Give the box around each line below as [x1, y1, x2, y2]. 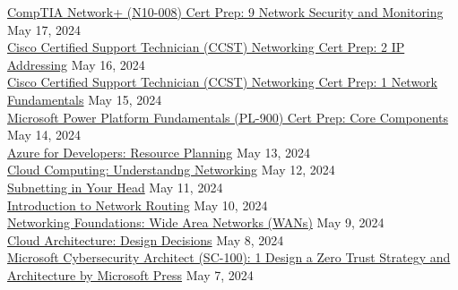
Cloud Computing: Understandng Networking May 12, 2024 [7, 160, 335, 179]
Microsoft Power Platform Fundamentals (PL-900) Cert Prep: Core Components [7, 107, 449, 126]
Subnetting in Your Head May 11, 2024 [7, 177, 223, 196]
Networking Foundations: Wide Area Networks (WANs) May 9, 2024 [7, 213, 385, 232]
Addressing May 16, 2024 [7, 55, 145, 73]
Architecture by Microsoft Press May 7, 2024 [7, 265, 254, 284]
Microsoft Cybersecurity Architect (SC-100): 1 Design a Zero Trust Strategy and [7, 248, 451, 267]
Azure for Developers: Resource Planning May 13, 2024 [7, 142, 311, 161]
